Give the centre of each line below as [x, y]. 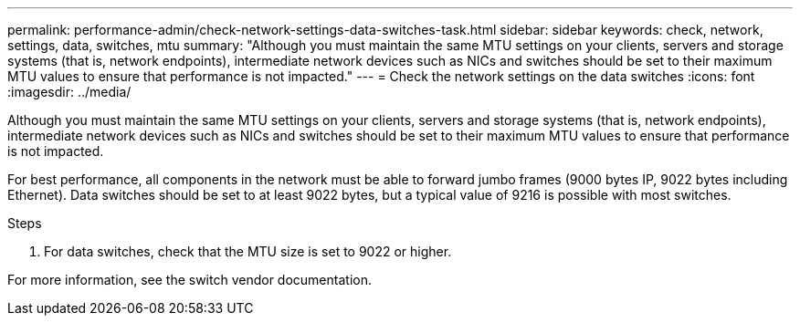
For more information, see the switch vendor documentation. [189, 280]
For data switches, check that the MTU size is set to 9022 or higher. [248, 251]
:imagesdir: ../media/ [69, 92]
